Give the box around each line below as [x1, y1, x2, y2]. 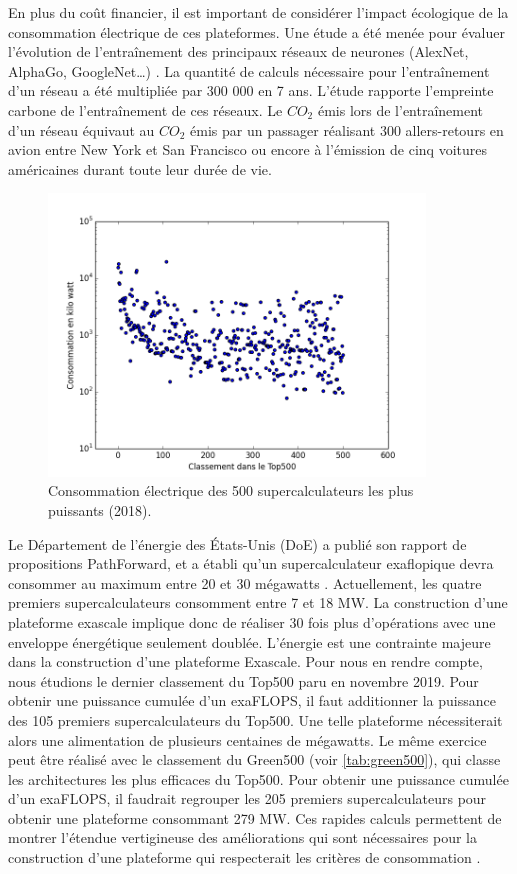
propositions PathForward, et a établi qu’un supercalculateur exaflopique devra [8, 553, 494, 574]
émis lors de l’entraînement [317, 99, 484, 120]
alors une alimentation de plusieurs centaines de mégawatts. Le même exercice [8, 729, 487, 750]
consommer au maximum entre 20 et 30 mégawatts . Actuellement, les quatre [8, 572, 482, 593]
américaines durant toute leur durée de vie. [8, 158, 272, 179]
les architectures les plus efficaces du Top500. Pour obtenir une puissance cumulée [8, 768, 509, 789]
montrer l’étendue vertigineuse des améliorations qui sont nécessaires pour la [8, 827, 477, 848]
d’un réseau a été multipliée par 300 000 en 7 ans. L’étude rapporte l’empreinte [8, 80, 494, 101]
